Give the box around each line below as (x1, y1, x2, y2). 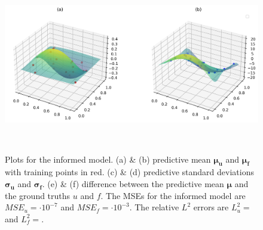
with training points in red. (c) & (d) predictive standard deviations (5, 166, 254, 178)
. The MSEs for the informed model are (100, 189, 246, 201)
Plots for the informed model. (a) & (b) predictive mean (5, 153, 211, 165)
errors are (193, 201, 229, 213)
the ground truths (5, 189, 71, 201)
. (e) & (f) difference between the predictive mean (42, 178, 224, 190)
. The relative (129, 201, 179, 213)
